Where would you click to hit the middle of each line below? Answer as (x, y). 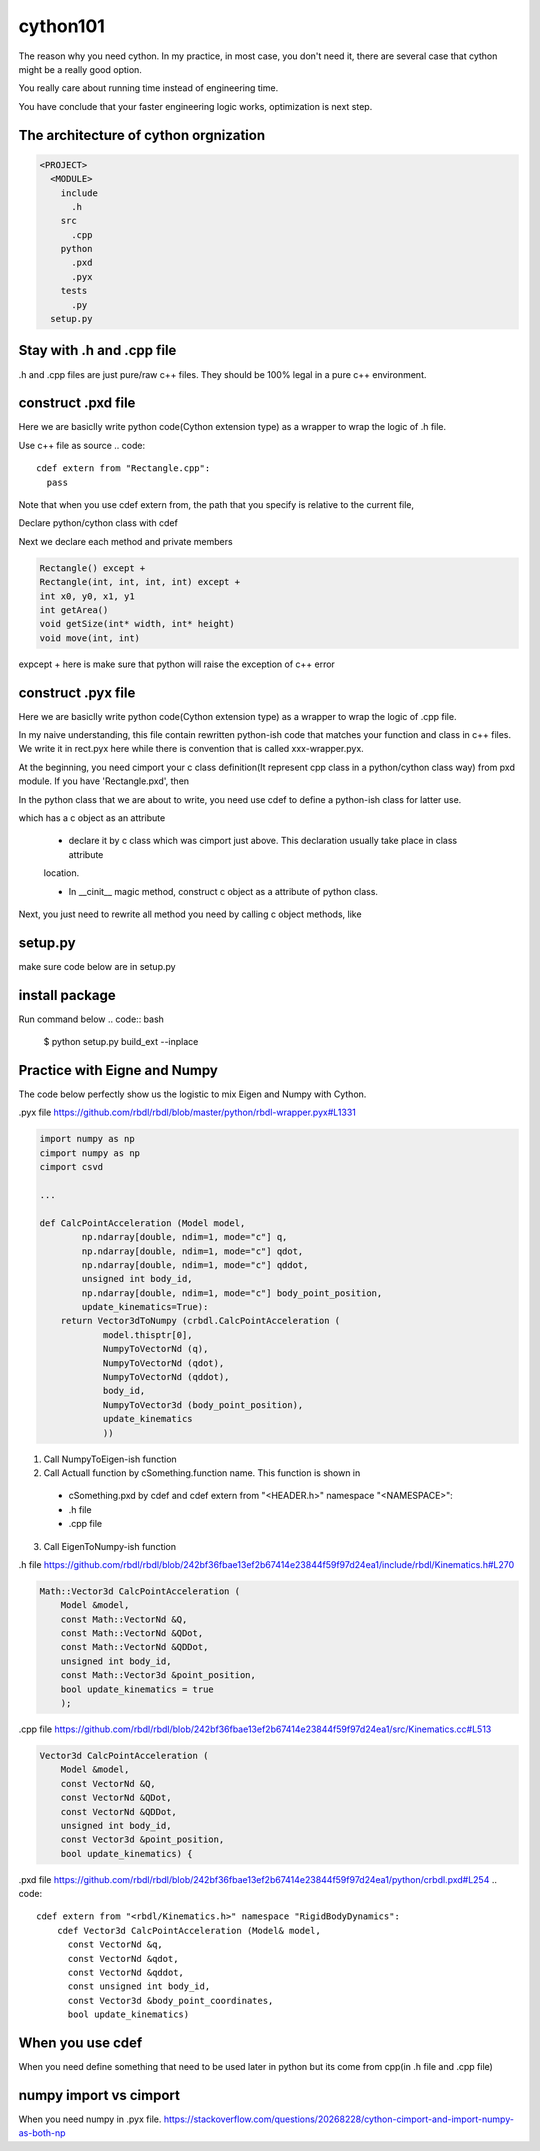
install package (67, 995)
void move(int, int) (89, 638)
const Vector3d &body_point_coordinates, (170, 2000)
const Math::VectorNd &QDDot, (134, 1647)
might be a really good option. (80, 69)
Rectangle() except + (92, 568)
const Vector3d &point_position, (142, 1839)
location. (61, 873)
